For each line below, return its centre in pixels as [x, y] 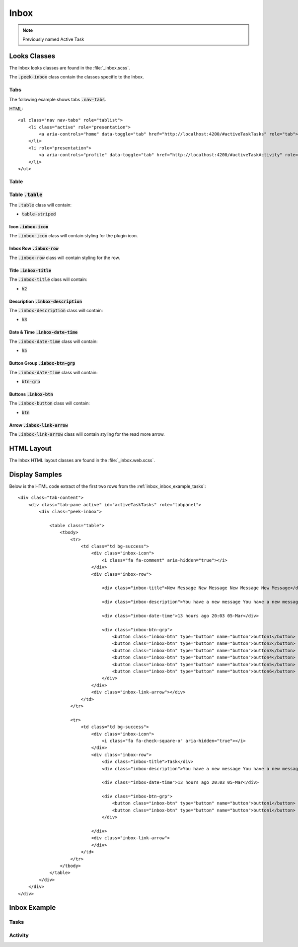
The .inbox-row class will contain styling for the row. [65, 258]
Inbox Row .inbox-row [34, 249]
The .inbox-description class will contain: [56, 310]
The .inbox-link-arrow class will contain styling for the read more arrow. [87, 434]
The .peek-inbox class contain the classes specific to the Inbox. [76, 77]
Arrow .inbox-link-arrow [38, 425]
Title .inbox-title [30, 270]
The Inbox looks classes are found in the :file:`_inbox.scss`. [70, 68]
